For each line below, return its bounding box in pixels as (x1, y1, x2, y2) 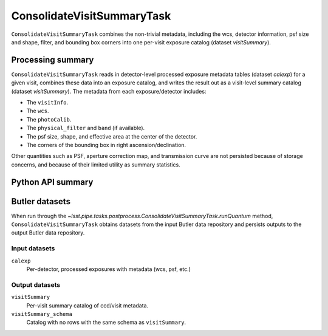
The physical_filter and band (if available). (26, 125, 145, 132)
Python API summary (11, 177, 94, 187)
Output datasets (11, 280, 61, 289)
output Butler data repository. (11, 229, 85, 236)
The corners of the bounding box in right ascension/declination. (26, 141, 186, 148)
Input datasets (11, 244, 55, 253)
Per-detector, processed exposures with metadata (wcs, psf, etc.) (26, 265, 191, 273)
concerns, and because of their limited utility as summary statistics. (11, 161, 180, 168)
